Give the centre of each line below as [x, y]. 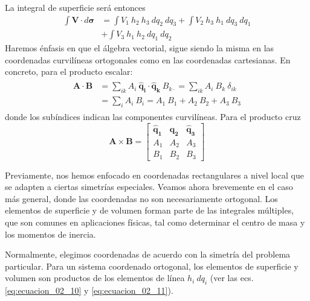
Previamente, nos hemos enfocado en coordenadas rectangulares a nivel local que [154, 175]
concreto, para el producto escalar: [69, 71]
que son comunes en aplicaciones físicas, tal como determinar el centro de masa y [155, 222]
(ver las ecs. [232, 278]
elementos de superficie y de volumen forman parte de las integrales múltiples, [150, 210]
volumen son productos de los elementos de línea [95, 278]
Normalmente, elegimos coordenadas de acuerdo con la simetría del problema [148, 254]
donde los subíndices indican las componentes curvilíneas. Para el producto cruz [153, 116]
